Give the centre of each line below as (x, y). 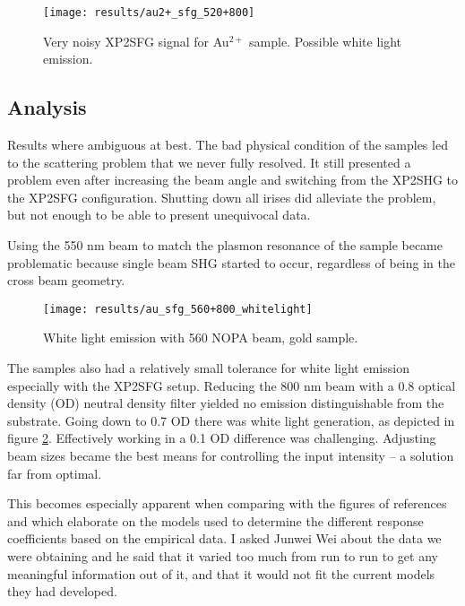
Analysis (47, 107)
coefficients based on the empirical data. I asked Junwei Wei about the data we (224, 538)
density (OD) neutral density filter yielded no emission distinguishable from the (226, 403)
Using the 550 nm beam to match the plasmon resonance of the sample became (225, 245)
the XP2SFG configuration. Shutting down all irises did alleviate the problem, (222, 197)
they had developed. (62, 591)
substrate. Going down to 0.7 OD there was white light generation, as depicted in (231, 420)
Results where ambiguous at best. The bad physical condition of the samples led (228, 145)
